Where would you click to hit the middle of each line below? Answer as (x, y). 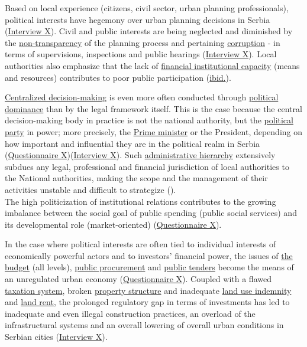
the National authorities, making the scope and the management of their (136, 178)
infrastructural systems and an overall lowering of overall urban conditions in (144, 325)
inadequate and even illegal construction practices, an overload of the (130, 313)
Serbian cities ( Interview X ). (56, 337)
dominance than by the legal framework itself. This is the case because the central (153, 108)
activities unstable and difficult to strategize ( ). (91, 189)
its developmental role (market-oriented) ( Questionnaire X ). (113, 224)
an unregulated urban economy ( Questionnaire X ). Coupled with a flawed (138, 279)
